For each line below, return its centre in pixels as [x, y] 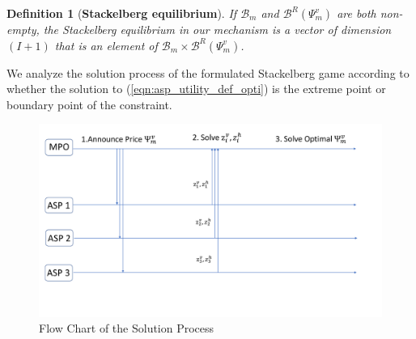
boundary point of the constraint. [89, 104]
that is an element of [106, 45]
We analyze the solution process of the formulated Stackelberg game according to [208, 72]
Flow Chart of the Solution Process [127, 328]
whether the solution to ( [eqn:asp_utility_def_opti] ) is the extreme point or [196, 89]
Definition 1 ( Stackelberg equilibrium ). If [122, 13]
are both [357, 13]
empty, [23, 29]
